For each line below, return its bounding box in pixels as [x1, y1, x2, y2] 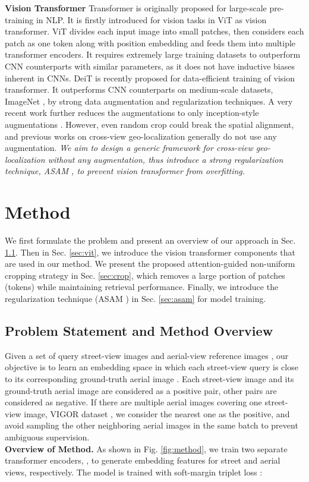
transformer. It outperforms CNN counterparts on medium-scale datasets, [5, 83, 273, 96]
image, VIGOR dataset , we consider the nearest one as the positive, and [24, 407, 290, 420]
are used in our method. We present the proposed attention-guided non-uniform [5, 257, 295, 270]
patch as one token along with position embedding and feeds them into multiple [5, 36, 296, 49]
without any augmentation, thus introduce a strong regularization [48, 153, 283, 165]
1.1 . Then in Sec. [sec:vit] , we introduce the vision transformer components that [5, 245, 295, 258]
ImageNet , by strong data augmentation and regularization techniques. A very [5, 94, 293, 107]
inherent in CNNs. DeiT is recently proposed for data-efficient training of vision [5, 71, 295, 84]
